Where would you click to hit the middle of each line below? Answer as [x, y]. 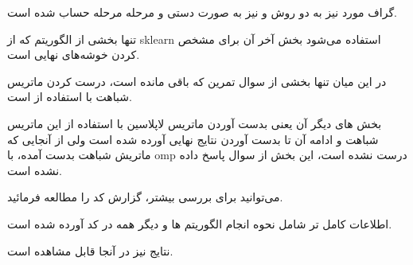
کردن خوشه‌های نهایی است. [74, 55]
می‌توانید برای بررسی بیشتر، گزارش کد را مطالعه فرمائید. [145, 197]
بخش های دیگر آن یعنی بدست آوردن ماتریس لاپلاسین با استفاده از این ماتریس [195, 123]
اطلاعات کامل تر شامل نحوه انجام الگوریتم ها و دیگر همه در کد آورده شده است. [200, 223]
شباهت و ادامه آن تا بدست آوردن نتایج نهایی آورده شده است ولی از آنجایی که [193, 139]
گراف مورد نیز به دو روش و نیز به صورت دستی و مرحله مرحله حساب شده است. [202, 12]
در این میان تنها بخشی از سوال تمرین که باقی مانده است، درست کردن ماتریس [197, 81]
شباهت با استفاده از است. [70, 97]
